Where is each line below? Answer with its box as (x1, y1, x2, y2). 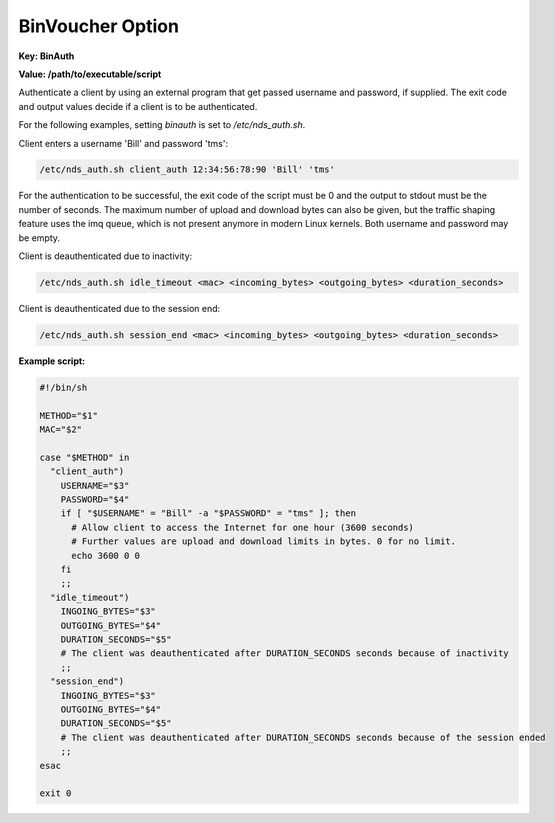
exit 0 (39, 788, 72, 799)
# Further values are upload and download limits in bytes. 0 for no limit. (71, 536, 457, 547)
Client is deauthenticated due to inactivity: (18, 250, 193, 262)
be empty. (18, 231, 60, 244)
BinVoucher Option (18, 15, 180, 37)
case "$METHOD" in (39, 451, 130, 463)
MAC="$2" (39, 424, 83, 435)
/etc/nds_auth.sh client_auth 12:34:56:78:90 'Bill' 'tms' (39, 164, 335, 175)
